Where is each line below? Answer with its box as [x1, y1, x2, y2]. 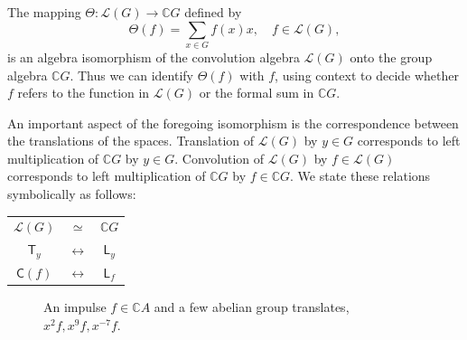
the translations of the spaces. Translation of [7, 131, 255, 150]
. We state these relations [290, 166, 431, 185]
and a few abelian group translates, [154, 297, 350, 316]
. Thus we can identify [70, 65, 193, 84]
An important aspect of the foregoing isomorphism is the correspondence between [7, 113, 459, 132]
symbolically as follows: [7, 184, 136, 203]
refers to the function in [17, 83, 150, 102]
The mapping [7, 3, 81, 21]
